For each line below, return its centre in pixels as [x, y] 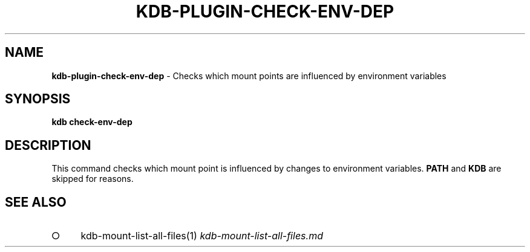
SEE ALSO [36, 202]
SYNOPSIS [38, 99]
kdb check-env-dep [92, 122]
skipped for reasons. [93, 179]
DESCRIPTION [48, 145]
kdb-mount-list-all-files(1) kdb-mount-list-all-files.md [202, 236]
